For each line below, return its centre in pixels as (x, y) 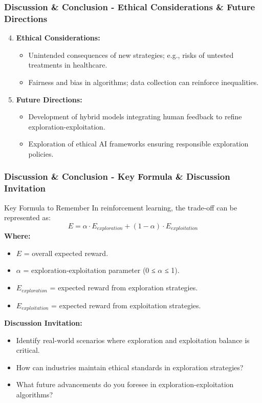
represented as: (27, 217)
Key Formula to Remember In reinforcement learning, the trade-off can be (121, 207)
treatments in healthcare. (68, 65)
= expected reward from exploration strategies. (124, 288)
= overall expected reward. (66, 253)
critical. (28, 350)
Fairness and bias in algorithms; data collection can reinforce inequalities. (144, 82)
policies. (41, 153)
